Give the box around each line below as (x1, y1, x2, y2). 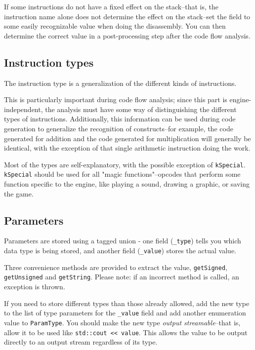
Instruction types (4, 54, 94, 70)
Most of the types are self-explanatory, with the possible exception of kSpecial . (4, 159, 246, 169)
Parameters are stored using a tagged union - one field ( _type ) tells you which (4, 235, 241, 246)
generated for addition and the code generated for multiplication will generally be (4, 133, 251, 143)
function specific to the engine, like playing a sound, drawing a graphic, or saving (4, 179, 250, 189)
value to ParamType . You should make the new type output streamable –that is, (4, 317, 241, 327)
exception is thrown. (4, 281, 65, 292)
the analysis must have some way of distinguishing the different (45, 104, 237, 114)
